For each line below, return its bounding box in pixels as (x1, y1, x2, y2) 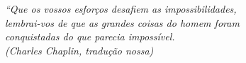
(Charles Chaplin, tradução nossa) (5, 42, 154, 57)
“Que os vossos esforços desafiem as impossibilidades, (5, 1, 237, 16)
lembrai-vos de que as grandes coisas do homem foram (5, 15, 240, 30)
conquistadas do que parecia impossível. (5, 29, 175, 44)
